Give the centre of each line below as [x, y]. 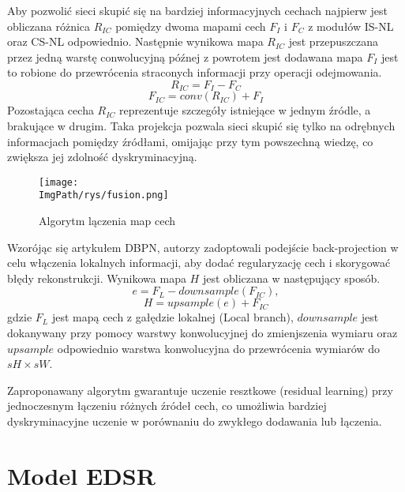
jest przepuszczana [334, 41]
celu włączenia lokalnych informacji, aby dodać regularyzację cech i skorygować [199, 263]
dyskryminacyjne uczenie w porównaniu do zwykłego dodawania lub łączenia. [195, 421]
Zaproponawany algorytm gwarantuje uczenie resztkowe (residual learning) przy [200, 390]
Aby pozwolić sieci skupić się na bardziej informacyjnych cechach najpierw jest [197, 10]
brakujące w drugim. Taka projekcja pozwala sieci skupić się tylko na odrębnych [201, 126]
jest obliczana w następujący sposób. [291, 278]
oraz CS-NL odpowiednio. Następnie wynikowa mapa [135, 41]
